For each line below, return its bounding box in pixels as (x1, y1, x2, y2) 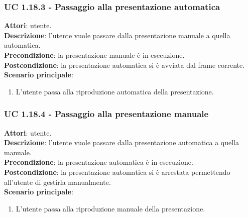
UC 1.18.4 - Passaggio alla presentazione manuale (4, 107, 209, 120)
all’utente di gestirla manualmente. (4, 176, 111, 187)
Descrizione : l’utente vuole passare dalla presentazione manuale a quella (4, 30, 230, 40)
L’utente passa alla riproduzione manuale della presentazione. (16, 203, 205, 213)
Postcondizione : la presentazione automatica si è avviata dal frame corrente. (4, 59, 245, 70)
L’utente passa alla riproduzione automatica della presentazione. (16, 86, 214, 96)
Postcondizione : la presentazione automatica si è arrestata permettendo (4, 166, 230, 177)
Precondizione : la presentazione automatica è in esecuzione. (4, 157, 193, 167)
